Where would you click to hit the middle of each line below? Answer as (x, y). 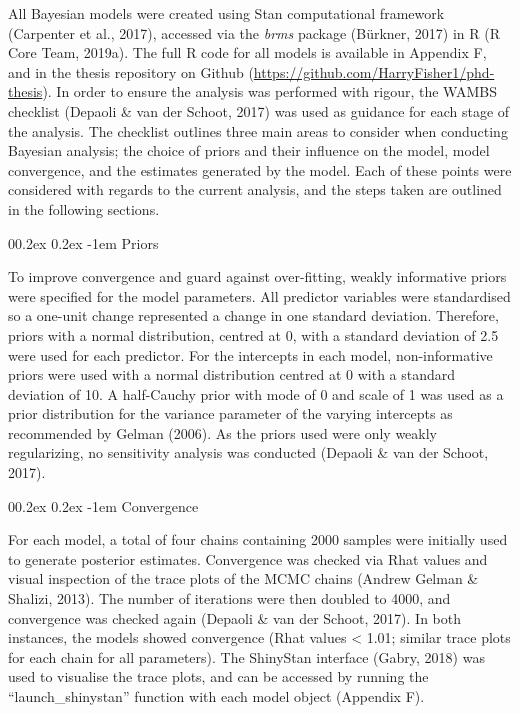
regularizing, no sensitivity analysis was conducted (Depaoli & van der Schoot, (248, 452)
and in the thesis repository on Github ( (131, 71)
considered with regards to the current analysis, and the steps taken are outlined (255, 189)
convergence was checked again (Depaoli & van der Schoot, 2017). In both (234, 617)
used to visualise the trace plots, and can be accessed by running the (218, 676)
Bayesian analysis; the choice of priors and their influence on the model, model (249, 150)
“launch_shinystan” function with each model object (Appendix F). (216, 696)
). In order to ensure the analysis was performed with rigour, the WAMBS (269, 91)
